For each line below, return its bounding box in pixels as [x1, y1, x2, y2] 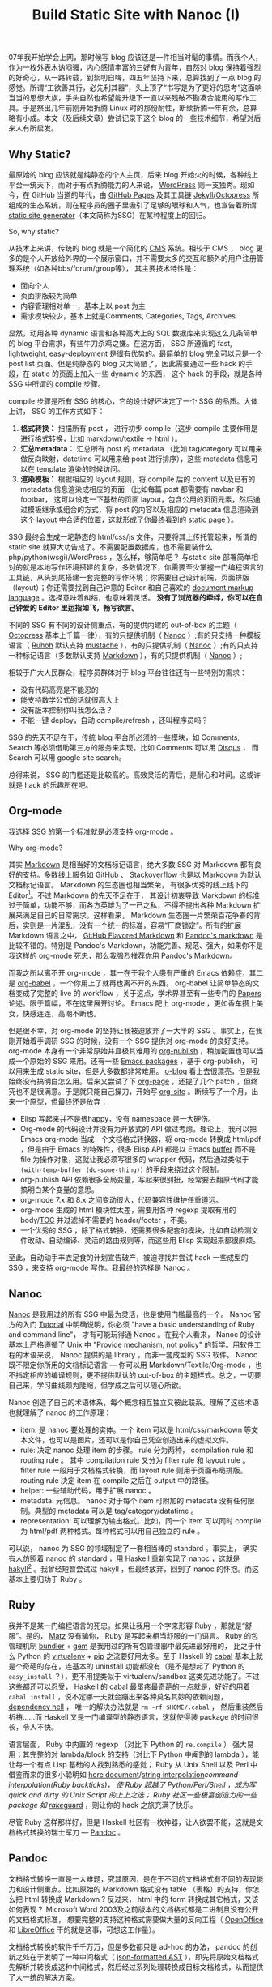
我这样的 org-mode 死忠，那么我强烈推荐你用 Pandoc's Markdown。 [8, 951, 237, 961]
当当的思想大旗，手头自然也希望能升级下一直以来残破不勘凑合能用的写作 [8, 93, 249, 103]
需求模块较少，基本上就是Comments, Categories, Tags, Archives [19, 311, 236, 321]
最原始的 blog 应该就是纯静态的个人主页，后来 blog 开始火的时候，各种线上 [8, 170, 259, 179]
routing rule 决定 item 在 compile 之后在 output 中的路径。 [19, 1476, 214, 1485]
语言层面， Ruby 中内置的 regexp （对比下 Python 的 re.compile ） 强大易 [8, 1739, 254, 1749]
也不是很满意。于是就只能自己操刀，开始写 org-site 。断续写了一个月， [15, 1087, 252, 1096]
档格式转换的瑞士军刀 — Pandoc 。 [8, 1827, 125, 1837]
